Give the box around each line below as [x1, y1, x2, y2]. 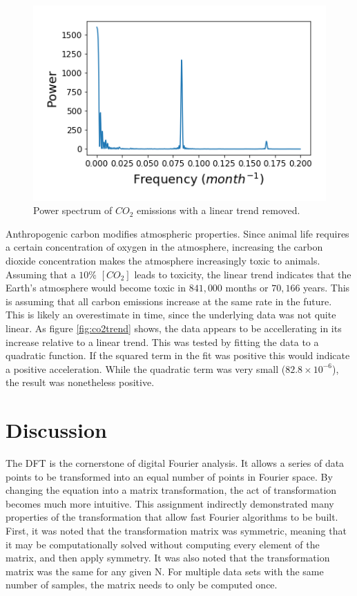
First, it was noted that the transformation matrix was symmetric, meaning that [6, 523, 347, 538]
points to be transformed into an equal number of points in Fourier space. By [6, 469, 333, 483]
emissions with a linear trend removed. [137, 203, 300, 218]
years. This [303, 280, 350, 295]
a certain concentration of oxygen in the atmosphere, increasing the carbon [6, 240, 323, 254]
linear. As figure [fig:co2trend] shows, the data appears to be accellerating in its [6, 321, 342, 335]
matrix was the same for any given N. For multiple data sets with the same [6, 564, 324, 578]
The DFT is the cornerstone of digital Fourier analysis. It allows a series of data [6, 456, 345, 470]
